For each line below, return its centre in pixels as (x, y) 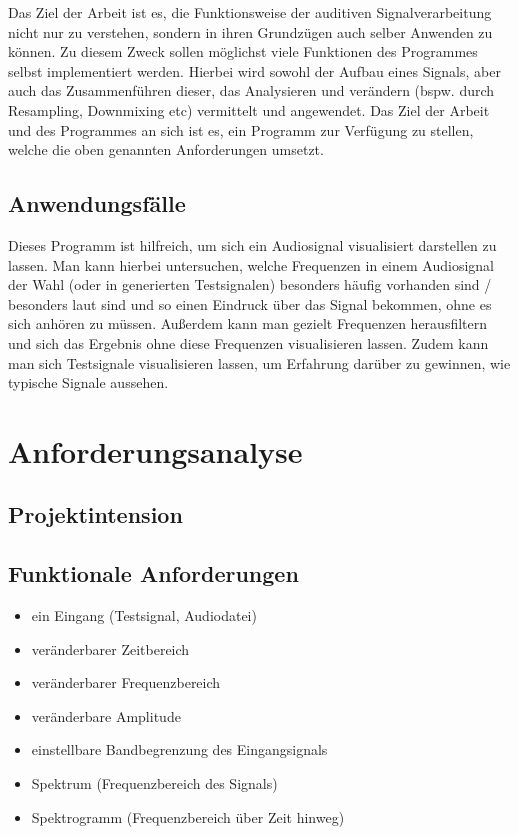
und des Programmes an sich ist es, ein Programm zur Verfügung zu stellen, (241, 129)
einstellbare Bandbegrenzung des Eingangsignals (179, 749)
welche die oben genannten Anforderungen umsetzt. (166, 149)
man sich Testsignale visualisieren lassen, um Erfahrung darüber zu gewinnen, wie (259, 362)
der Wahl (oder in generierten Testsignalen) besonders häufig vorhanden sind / (250, 284)
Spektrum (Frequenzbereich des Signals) (154, 783)
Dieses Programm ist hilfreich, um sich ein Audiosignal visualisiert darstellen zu (252, 244)
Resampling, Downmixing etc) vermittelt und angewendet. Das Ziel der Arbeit (249, 109)
